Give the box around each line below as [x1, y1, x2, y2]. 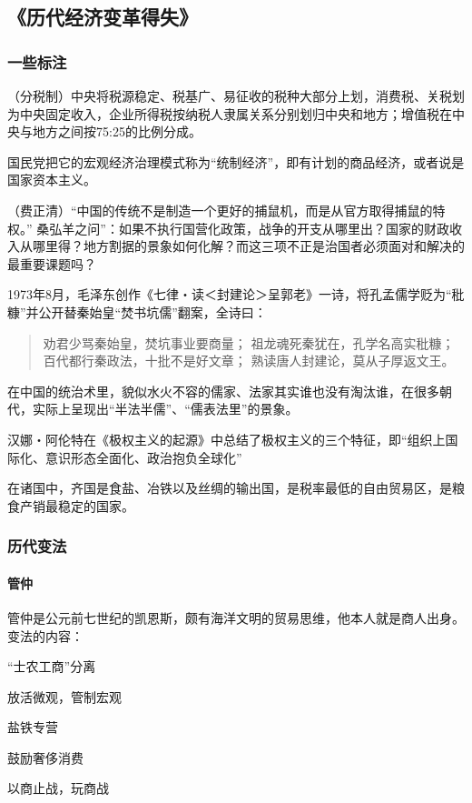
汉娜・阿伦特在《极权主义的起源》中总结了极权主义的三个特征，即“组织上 [7, 429, 446, 448]
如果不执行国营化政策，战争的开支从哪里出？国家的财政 [118, 218, 449, 237]
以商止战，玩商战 [7, 778, 109, 798]
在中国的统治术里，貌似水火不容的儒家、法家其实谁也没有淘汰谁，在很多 [7, 381, 439, 400]
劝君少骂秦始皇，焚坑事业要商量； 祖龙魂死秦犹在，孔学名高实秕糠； [43, 333, 455, 352]
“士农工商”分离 [7, 657, 96, 676]
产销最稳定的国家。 [19, 496, 134, 515]
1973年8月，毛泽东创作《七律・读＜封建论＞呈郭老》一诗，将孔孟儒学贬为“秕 [7, 285, 465, 304]
